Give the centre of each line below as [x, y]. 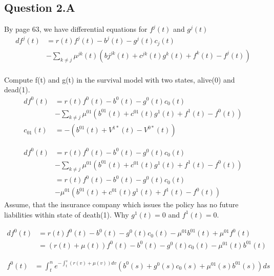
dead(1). [17, 90]
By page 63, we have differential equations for [76, 29]
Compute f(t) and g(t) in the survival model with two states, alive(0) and [120, 79]
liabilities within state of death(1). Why [67, 214]
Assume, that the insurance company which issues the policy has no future [121, 204]
